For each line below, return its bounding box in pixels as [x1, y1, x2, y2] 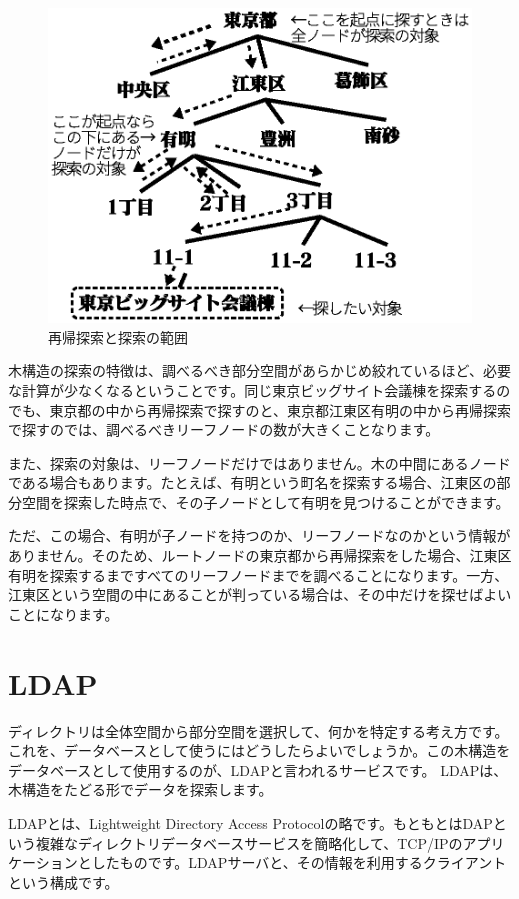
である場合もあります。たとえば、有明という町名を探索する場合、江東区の [8, 472, 497, 493]
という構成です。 [8, 871, 119, 892]
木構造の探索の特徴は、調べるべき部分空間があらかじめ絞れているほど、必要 [8, 360, 511, 381]
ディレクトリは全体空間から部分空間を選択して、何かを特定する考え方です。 [8, 720, 509, 741]
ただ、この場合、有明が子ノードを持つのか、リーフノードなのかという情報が [8, 525, 511, 546]
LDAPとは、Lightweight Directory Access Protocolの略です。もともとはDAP [8, 812, 493, 833]
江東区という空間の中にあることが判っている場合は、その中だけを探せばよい [8, 584, 512, 605]
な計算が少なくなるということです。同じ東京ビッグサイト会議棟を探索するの [8, 379, 511, 400]
